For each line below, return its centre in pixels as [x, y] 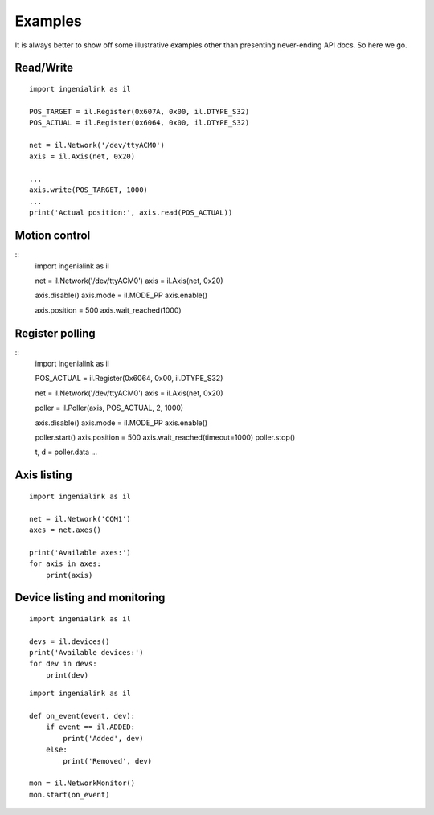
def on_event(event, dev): [82, 716]
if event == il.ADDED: [90, 727]
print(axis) [69, 575]
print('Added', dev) [103, 738]
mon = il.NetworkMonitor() [82, 783]
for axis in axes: [66, 564]
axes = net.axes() [66, 530]
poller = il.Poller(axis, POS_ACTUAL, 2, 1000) [109, 408]
